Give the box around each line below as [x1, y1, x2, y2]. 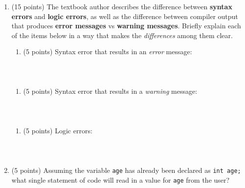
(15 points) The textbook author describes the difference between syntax [11, 1, 232, 11]
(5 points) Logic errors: [23, 125, 92, 136]
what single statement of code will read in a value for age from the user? [11, 174, 230, 185]
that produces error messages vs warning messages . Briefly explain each [11, 21, 241, 31]
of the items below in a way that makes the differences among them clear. [11, 30, 233, 40]
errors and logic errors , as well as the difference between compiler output [11, 11, 238, 21]
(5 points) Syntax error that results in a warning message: [23, 86, 198, 96]
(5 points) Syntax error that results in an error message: [23, 46, 192, 57]
